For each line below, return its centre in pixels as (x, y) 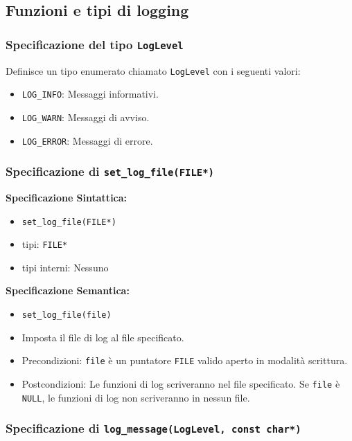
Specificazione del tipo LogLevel (95, 44)
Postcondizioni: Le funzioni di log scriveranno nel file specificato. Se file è (181, 383)
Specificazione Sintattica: (67, 197)
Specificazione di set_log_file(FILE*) (110, 171)
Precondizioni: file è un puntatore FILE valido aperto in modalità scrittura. (185, 360)
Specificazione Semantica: (68, 290)
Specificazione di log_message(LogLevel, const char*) (153, 428)
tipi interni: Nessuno (65, 267)
